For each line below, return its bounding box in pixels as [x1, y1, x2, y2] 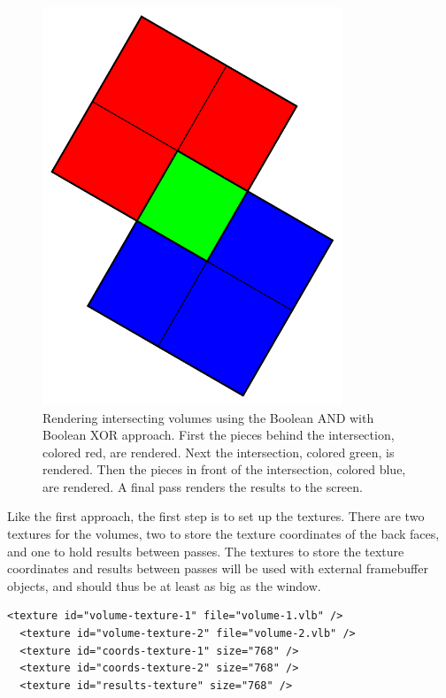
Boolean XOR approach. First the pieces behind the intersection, [42, 426, 395, 444]
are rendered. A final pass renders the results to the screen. [42, 477, 363, 495]
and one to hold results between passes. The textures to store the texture [7, 541, 404, 560]
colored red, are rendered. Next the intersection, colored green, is [42, 442, 395, 461]
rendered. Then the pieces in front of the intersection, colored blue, [42, 460, 406, 479]
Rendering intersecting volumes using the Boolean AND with [42, 408, 374, 426]
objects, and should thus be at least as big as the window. [7, 576, 321, 594]
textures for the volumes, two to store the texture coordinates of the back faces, [7, 525, 440, 543]
